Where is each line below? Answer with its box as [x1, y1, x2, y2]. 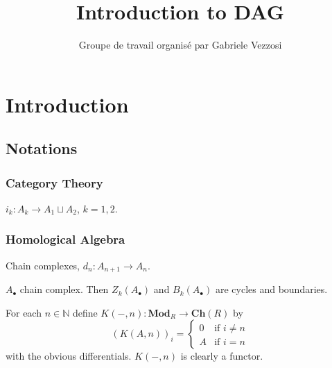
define [72, 305, 98, 319]
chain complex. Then [19, 282, 109, 296]
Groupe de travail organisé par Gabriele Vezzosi [78, 37, 282, 52]
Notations [6, 137, 78, 159]
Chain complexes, [6, 258, 80, 272]
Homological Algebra [6, 231, 125, 248]
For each [6, 305, 42, 319]
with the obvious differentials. [6, 349, 132, 363]
